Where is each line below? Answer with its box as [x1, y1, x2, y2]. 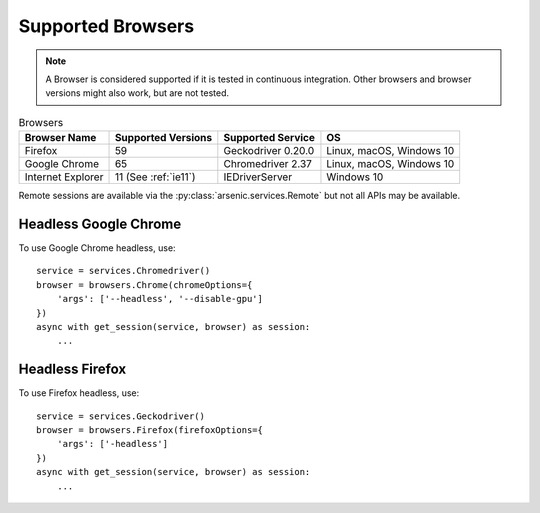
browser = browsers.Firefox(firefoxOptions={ [36, 425, 264, 436]
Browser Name [24, 131, 97, 145]
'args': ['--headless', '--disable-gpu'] [56, 293, 264, 305]
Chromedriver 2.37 [223, 157, 312, 171]
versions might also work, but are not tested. [45, 87, 230, 99]
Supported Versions [114, 131, 213, 145]
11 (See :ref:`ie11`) [114, 170, 196, 184]
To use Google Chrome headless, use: [18, 242, 176, 254]
